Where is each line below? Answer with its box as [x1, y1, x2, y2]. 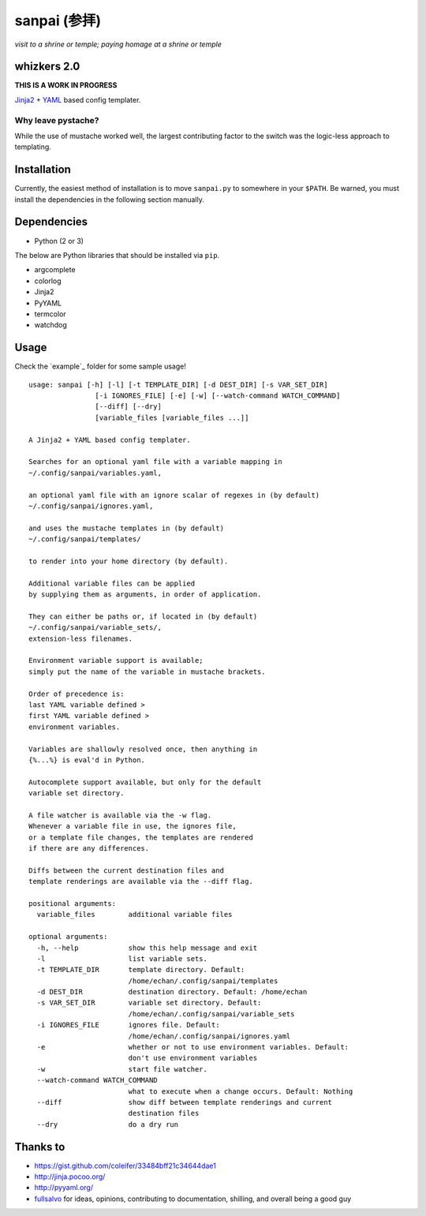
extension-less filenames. [28, 634, 133, 643]
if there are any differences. [28, 844, 150, 853]
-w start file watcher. [36, 1064, 208, 1073]
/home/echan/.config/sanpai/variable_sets [128, 1009, 295, 1018]
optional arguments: [28, 932, 108, 941]
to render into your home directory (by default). [28, 556, 229, 566]
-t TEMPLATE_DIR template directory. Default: [36, 965, 245, 975]
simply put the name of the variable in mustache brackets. [28, 667, 266, 676]
